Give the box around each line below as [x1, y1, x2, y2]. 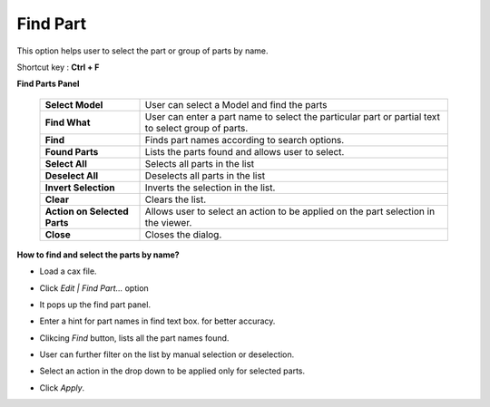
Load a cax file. [39, 266, 97, 276]
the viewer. [144, 216, 192, 228]
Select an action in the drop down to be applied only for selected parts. [39, 365, 306, 376]
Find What [44, 116, 91, 129]
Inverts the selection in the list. [144, 181, 276, 194]
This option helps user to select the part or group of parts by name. [16, 45, 269, 56]
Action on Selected [44, 205, 129, 218]
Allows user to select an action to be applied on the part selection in [144, 205, 436, 218]
